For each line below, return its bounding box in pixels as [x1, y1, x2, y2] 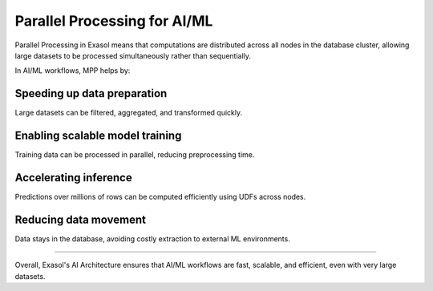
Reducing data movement [14, 212, 146, 226]
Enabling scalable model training [14, 129, 182, 143]
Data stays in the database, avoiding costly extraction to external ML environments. [14, 233, 290, 244]
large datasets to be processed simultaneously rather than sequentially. [14, 51, 252, 60]
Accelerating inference [14, 171, 132, 184]
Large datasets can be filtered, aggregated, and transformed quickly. [14, 108, 243, 118]
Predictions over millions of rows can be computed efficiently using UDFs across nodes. [14, 192, 306, 202]
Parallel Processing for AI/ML [14, 12, 213, 30]
